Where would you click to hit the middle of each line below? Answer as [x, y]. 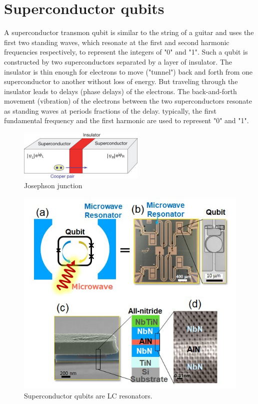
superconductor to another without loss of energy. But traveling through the [121, 81]
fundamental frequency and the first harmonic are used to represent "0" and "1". [126, 120]
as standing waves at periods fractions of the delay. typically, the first [110, 110]
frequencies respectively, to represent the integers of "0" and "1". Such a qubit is [126, 52]
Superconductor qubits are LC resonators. [88, 396]
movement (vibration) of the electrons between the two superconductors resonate [128, 101]
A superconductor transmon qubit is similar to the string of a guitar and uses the [129, 32]
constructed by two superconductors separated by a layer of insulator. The [118, 61]
